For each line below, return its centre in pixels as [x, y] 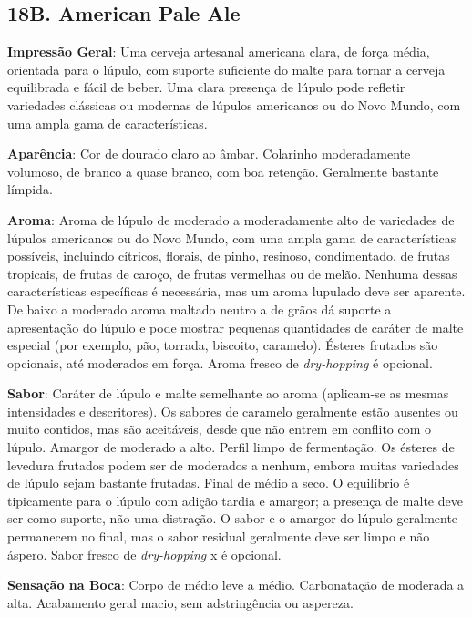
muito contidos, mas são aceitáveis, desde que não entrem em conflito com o [220, 429]
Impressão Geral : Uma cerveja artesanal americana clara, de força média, [219, 51]
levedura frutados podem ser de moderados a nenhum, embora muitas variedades [233, 464]
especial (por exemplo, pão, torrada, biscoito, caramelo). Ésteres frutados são [223, 345]
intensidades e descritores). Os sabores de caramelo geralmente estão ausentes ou [233, 411]
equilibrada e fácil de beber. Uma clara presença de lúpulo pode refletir [206, 87]
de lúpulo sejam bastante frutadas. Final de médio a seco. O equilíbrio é [209, 483]
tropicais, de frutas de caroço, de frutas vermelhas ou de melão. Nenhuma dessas [232, 273]
